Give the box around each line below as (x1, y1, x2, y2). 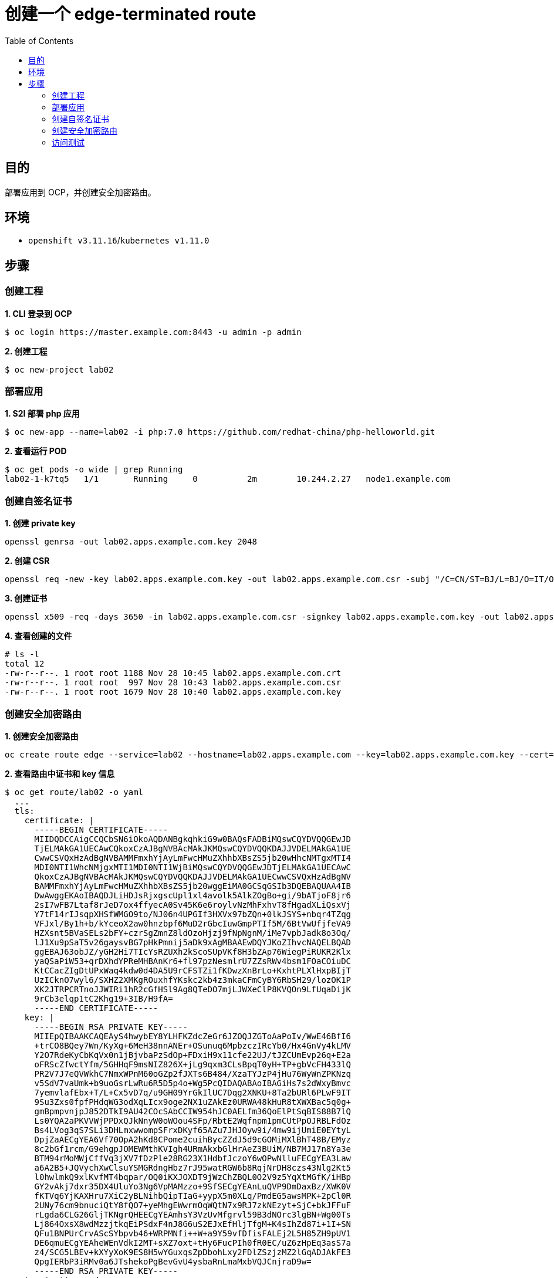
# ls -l (5, 650, 40, 660)
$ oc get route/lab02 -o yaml (5, 787, 144, 797)
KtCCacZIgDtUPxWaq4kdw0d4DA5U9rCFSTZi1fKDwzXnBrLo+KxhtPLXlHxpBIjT (34, 965, 352, 975)
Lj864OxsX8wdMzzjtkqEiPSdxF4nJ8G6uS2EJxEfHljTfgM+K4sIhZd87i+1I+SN (34, 1219, 352, 1229)
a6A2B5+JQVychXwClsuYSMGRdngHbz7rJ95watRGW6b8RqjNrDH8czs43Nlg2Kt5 (34, 1162, 352, 1172)
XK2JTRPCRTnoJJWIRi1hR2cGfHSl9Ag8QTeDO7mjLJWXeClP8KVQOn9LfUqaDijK (34, 984, 352, 994)
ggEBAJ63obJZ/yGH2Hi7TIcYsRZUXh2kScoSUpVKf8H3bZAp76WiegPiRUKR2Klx (34, 946, 352, 956)
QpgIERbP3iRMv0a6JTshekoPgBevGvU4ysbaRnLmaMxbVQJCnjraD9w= (34, 1256, 312, 1266)
